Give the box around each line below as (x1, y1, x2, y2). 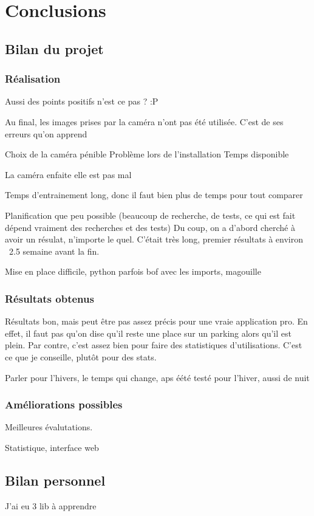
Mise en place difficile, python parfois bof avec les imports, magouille (5, 265, 261, 278)
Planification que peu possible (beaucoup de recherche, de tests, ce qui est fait (5, 208, 296, 221)
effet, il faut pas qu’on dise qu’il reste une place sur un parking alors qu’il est (5, 326, 292, 339)
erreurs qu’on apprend (5, 127, 87, 140)
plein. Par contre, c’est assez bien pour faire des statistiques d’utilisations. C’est (5, 339, 302, 351)
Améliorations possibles (5, 397, 123, 412)
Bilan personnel (5, 470, 106, 489)
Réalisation (5, 71, 61, 86)
